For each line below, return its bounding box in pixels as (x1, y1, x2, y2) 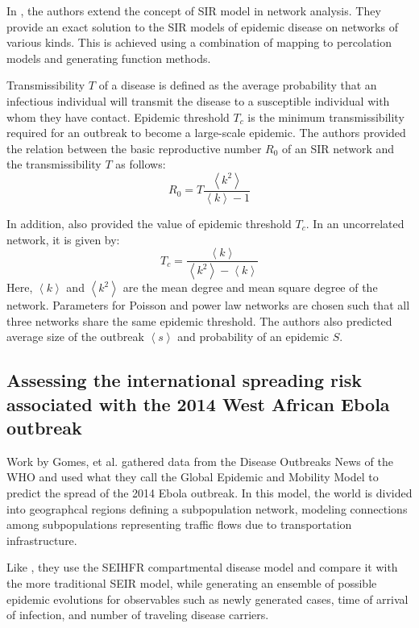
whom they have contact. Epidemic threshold (6, 108, 230, 125)
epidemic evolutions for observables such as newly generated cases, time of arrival (6, 590, 409, 607)
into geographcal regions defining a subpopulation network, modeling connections (6, 500, 408, 517)
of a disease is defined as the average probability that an (98, 77, 377, 94)
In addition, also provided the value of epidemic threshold (6, 214, 292, 231)
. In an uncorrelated (305, 214, 404, 231)
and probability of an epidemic (177, 328, 330, 345)
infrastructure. (6, 531, 77, 548)
